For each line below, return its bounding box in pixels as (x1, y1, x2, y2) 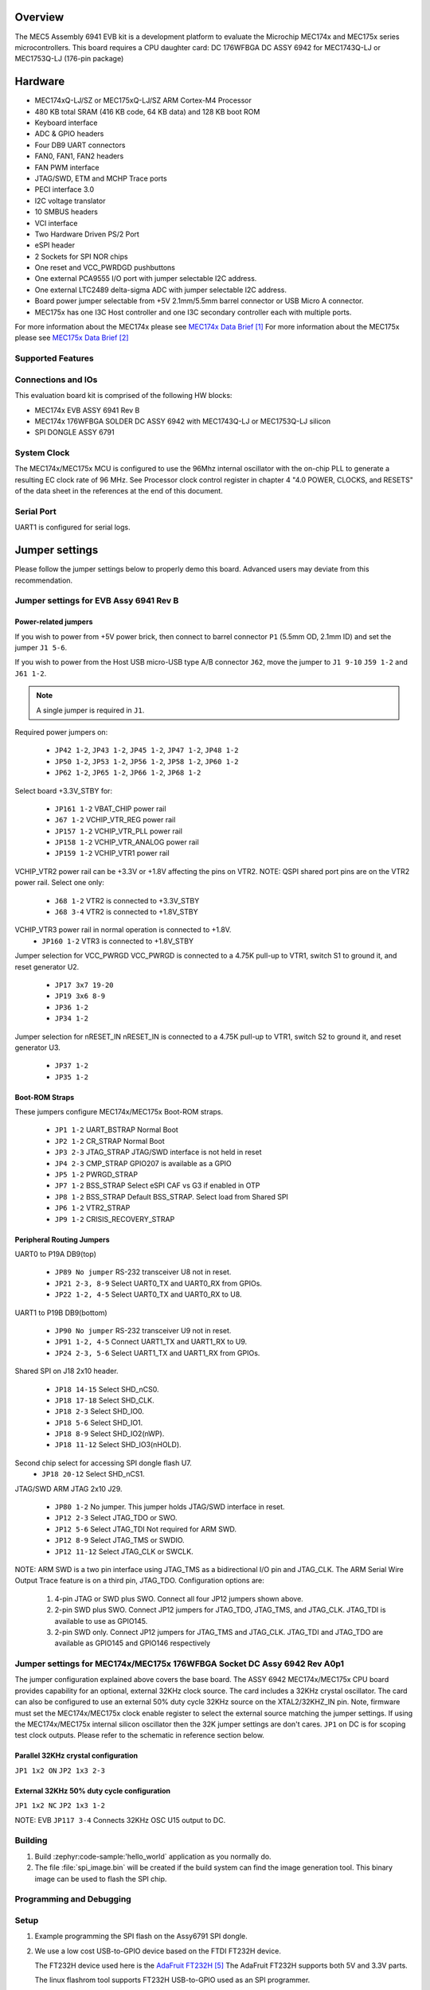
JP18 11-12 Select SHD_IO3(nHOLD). (54, 1440, 182, 1450)
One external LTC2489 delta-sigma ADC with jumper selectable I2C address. (34, 285, 287, 295)
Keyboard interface (34, 118, 98, 127)
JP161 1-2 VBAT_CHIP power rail (54, 804, 166, 814)
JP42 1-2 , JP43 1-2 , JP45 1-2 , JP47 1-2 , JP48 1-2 (54, 745, 239, 755)
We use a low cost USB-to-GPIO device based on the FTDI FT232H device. (34, 1946, 282, 1956)
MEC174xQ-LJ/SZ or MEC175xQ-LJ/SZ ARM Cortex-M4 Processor (34, 96, 252, 105)
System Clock (14, 447, 70, 458)
